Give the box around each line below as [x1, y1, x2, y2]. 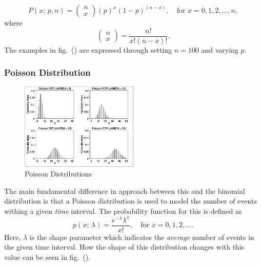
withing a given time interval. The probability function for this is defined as [4, 206, 242, 216]
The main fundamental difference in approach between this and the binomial [4, 185, 245, 196]
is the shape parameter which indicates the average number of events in [29, 231, 254, 242]
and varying [201, 44, 238, 55]
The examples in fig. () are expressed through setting [4, 44, 172, 55]
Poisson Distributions [25, 168, 92, 179]
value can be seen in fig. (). [4, 251, 91, 262]
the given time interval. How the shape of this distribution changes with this [4, 241, 245, 252]
